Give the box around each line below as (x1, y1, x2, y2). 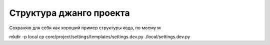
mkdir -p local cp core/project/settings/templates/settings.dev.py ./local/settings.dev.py (9, 34, 190, 40)
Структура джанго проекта (9, 7, 130, 18)
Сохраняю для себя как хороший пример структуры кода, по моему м (9, 25, 161, 31)
